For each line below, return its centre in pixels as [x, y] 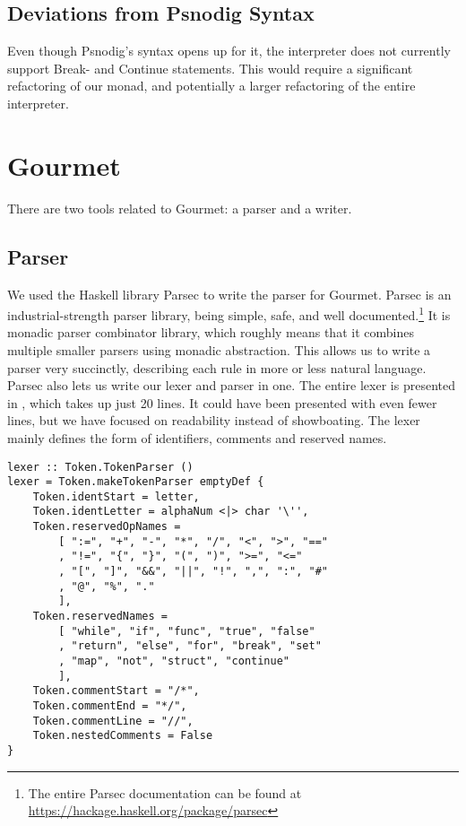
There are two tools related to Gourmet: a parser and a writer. [180, 208]
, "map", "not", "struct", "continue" [174, 661]
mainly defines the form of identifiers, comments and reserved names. [197, 437]
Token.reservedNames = [100, 617]
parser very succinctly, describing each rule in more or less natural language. [217, 367]
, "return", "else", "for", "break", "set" [190, 646]
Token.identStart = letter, [116, 496]
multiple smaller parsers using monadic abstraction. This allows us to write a [219, 349]
